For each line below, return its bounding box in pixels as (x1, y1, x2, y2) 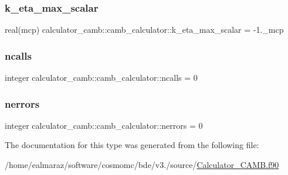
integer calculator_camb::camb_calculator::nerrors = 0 (5, 119, 203, 131)
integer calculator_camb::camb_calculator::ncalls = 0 (5, 71, 198, 84)
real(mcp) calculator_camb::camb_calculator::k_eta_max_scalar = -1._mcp (5, 23, 284, 36)
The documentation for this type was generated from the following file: (5, 139, 259, 151)
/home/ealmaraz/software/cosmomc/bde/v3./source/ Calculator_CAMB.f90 (5, 159, 279, 171)
